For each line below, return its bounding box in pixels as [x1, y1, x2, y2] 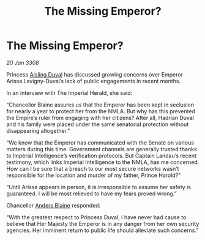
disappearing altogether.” [6, 127, 70, 134]
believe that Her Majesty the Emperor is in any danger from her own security [6, 220, 199, 227]
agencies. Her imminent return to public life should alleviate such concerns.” [6, 227, 199, 234]
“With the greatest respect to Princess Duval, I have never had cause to [6, 213, 187, 221]
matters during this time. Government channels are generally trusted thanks [6, 145, 197, 152]
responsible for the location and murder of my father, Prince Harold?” [6, 171, 181, 179]
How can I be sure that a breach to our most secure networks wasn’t [6, 165, 179, 172]
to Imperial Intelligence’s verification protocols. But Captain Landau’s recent [6, 152, 197, 159]
